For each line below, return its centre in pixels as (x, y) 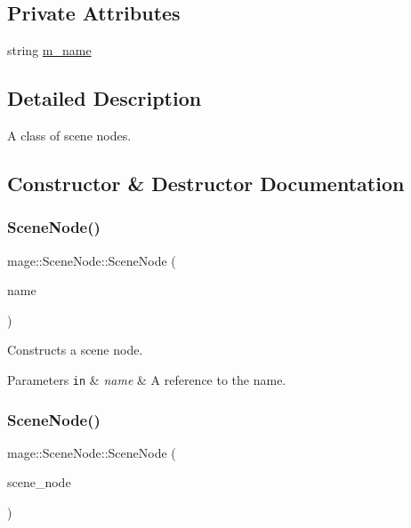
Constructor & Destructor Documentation (206, 183)
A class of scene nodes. (69, 135)
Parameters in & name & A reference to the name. (147, 379)
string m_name (49, 50)
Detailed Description (105, 98)
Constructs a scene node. (75, 350)
